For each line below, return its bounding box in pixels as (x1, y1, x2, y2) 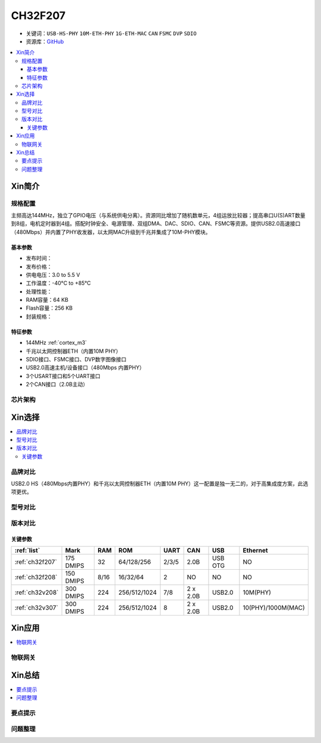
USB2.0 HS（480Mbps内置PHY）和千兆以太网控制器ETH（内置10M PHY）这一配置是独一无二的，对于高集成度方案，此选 (11, 480, 309, 487)
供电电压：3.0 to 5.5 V (26, 271, 80, 278)
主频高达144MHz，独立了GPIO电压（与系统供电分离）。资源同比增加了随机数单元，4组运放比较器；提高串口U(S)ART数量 (11, 211, 306, 218)
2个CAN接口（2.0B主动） (26, 381, 89, 388)
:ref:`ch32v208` (14, 588, 59, 597)
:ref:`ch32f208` (14, 573, 58, 581)
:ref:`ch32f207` (14, 557, 58, 566)
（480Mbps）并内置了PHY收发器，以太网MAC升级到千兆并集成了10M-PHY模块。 (11, 228, 211, 235)
